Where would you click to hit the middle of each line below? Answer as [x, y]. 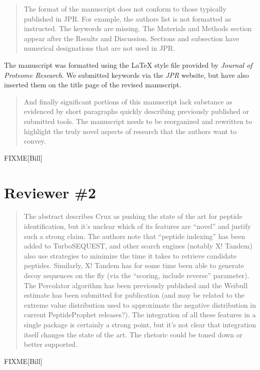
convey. [35, 141]
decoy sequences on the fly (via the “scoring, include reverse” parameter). [137, 275]
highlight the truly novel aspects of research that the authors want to [130, 131]
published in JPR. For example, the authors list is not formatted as [127, 18]
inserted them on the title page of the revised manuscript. [93, 85]
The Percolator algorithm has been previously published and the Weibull [136, 285]
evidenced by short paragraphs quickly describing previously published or [136, 111]
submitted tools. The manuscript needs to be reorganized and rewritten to [138, 121]
